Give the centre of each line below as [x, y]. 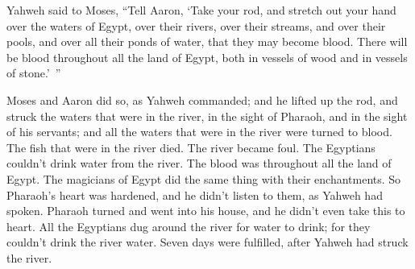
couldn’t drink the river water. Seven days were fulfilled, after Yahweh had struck [207, 242]
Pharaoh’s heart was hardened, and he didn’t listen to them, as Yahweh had [195, 195]
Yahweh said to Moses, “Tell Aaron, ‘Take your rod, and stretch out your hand [201, 10]
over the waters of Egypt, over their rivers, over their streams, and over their [196, 25]
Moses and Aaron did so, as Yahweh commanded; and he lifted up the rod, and [202, 99]
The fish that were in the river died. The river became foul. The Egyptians [191, 147]
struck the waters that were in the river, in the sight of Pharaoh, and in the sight [207, 116]
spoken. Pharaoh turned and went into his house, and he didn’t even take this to [206, 211]
